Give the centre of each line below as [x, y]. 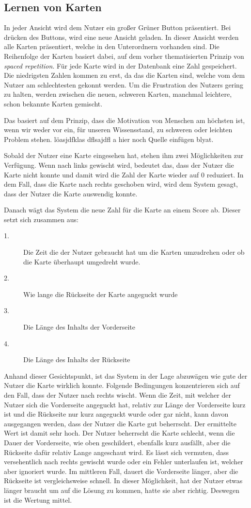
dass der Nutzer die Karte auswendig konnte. [71, 193]
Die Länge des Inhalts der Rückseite [77, 359]
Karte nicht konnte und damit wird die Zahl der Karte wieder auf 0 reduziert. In [124, 174]
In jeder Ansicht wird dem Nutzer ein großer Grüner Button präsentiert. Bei [118, 27]
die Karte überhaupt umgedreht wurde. [82, 261]
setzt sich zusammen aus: [41, 219]
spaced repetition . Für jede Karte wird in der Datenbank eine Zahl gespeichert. [120, 65]
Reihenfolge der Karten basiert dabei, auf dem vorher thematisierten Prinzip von [124, 56]
